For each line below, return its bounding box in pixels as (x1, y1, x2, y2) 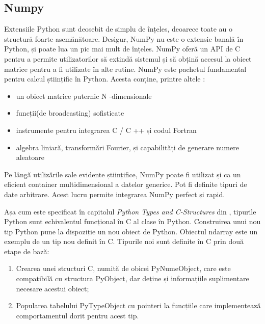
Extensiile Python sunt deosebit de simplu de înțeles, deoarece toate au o (4, 23, 233, 34)
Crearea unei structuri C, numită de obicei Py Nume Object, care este (16, 263, 231, 274)
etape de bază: (4, 246, 49, 256)
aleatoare (16, 152, 45, 163)
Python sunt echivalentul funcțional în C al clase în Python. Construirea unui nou (4, 216, 261, 227)
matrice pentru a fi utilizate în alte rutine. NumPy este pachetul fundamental (4, 63, 247, 74)
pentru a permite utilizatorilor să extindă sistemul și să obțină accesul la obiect (4, 53, 252, 64)
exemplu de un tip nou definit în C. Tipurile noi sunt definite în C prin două (4, 236, 244, 247)
